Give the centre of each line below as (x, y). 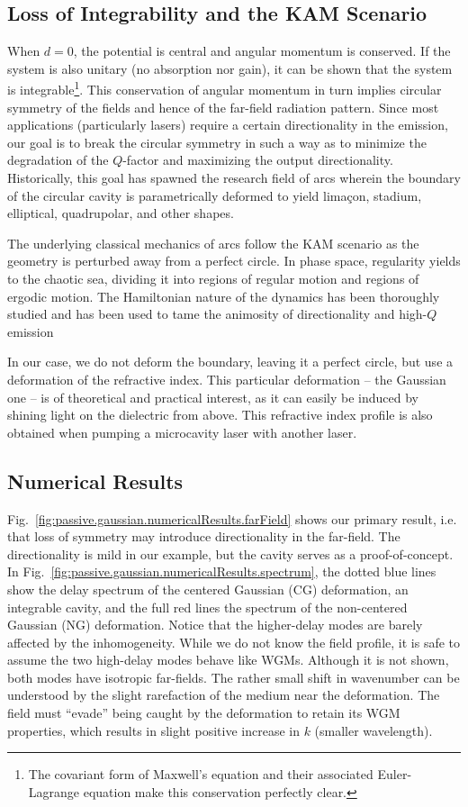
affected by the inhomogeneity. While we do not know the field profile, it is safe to (234, 642)
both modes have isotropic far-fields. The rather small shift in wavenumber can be (234, 677)
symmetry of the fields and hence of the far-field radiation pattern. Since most (223, 107)
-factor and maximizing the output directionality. (258, 160)
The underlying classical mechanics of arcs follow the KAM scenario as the (213, 243)
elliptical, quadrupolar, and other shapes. (121, 213)
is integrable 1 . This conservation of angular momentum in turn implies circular (225, 88)
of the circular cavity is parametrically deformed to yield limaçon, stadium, (215, 195)
